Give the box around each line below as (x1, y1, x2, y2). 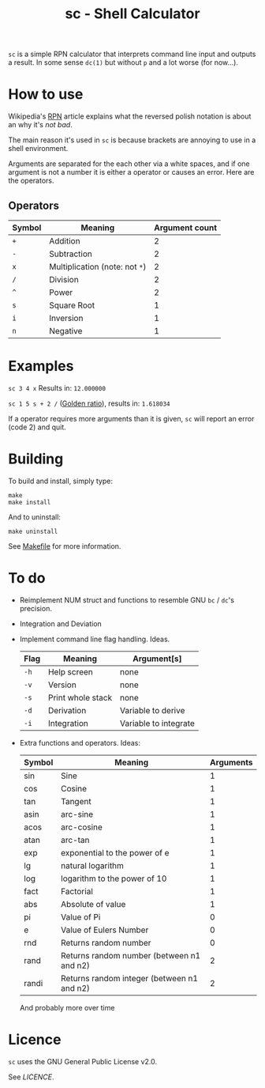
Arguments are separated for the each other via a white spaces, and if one (8, 159, 250, 168)
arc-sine (60, 808, 94, 819)
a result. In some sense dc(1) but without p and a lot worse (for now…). (8, 58, 239, 67)
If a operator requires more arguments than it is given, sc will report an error (8, 414, 255, 423)
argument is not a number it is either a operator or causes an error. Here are (8, 168, 255, 177)
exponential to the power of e (60, 847, 170, 858)
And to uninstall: (8, 512, 62, 522)
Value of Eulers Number (60, 924, 149, 935)
